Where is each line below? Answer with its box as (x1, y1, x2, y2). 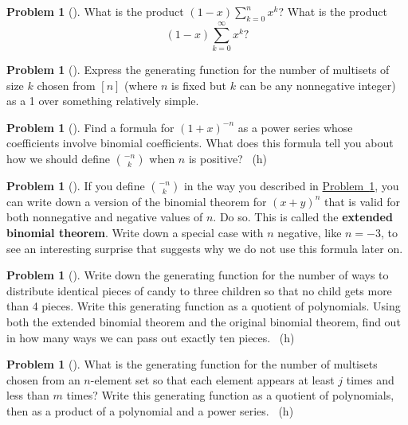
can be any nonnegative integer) (239, 76, 396, 93)
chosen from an (6, 371, 80, 388)
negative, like (277, 224, 342, 241)
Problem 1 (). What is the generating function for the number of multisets (6, 356, 378, 372)
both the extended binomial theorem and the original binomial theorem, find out (6, 314, 401, 330)
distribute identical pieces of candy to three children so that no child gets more (6, 282, 392, 298)
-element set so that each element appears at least (90, 371, 335, 388)
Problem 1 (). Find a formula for (6, 119, 175, 135)
